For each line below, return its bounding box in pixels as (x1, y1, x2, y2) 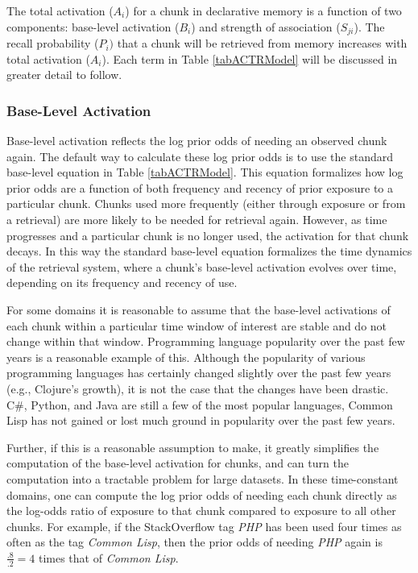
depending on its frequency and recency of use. (6, 274, 238, 291)
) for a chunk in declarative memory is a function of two (125, 2, 402, 19)
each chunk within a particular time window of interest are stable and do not (6, 317, 387, 334)
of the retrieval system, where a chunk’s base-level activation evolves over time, (6, 258, 397, 275)
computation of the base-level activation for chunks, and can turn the (6, 455, 349, 471)
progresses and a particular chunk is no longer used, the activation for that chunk (6, 226, 409, 243)
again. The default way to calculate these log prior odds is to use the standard (6, 147, 393, 164)
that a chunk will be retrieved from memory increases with (117, 35, 408, 52)
